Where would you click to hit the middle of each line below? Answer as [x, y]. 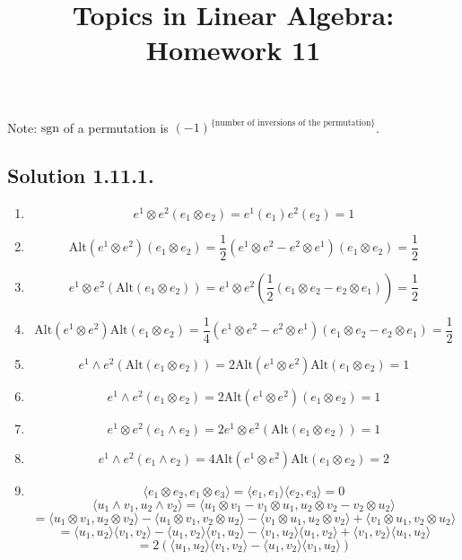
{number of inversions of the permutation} [293, 122]
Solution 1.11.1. [81, 175]
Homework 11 [233, 50]
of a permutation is [116, 127]
